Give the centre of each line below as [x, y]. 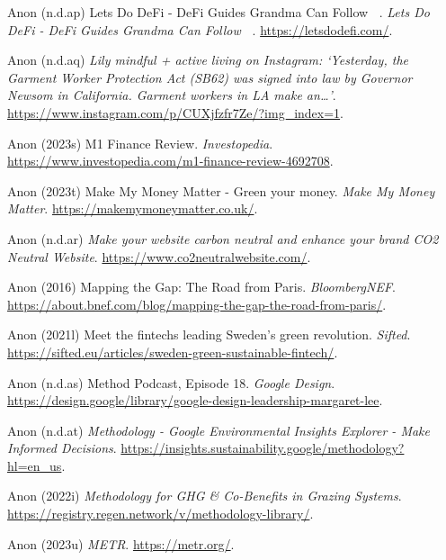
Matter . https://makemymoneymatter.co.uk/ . [133, 208]
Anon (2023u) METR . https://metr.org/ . [121, 543]
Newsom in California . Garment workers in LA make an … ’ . [172, 95]
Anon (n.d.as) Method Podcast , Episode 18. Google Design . [171, 382]
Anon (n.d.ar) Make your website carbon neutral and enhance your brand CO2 [223, 238]
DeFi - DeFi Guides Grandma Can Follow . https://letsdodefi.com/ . [200, 29]
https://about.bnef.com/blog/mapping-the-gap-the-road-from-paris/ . [197, 304]
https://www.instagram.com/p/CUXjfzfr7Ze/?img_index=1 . [175, 112]
